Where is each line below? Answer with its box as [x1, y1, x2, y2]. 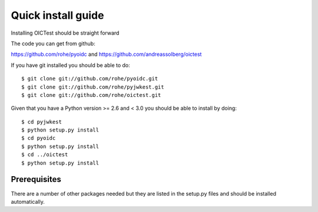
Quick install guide [11, 9, 104, 22]
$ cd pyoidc [21, 135, 56, 142]
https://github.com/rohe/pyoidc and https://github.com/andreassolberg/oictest [11, 51, 202, 58]
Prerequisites [11, 174, 61, 184]
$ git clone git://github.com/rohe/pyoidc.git [21, 75, 158, 82]
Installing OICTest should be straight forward [11, 29, 120, 36]
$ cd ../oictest [21, 152, 68, 158]
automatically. [11, 198, 45, 205]
